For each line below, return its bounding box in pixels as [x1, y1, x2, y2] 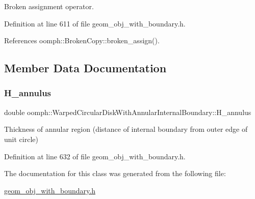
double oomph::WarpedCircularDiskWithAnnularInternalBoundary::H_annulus [4, 106, 251, 117]
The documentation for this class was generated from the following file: [4, 168, 226, 179]
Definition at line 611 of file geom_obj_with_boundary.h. [4, 18, 186, 29]
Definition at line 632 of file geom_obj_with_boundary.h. [4, 151, 186, 161]
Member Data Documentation [4, 60, 167, 76]
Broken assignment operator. [4, 1, 94, 11]
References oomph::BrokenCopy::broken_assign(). [4, 35, 160, 46]
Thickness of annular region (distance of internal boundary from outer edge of [4, 124, 248, 134]
